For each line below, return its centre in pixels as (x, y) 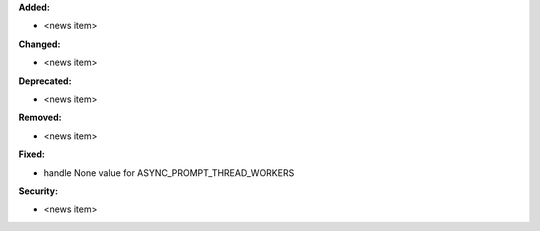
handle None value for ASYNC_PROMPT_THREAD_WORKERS (169, 172)
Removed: (40, 117)
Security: (38, 191)
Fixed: (31, 154)
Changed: (39, 44)
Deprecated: (45, 81)
